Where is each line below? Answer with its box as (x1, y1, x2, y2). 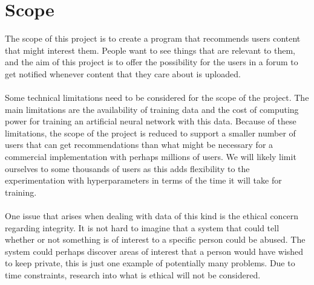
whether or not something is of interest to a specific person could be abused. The (5, 233, 306, 246)
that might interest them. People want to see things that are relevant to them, (5, 43, 295, 56)
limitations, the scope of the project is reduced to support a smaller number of (5, 126, 296, 139)
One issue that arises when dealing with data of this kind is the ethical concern (5, 210, 299, 222)
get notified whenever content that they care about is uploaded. (5, 67, 241, 80)
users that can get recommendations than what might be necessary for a (5, 138, 273, 151)
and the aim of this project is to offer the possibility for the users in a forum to (5, 56, 298, 68)
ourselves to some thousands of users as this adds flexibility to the (5, 162, 250, 175)
